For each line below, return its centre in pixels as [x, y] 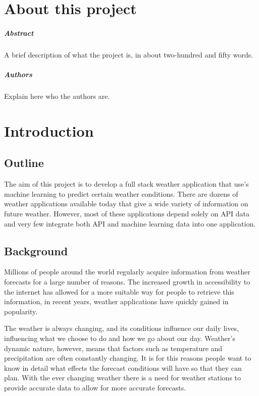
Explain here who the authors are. [57, 96]
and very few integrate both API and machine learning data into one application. [130, 223]
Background [36, 250]
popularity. [21, 311]
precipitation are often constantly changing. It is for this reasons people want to [128, 358]
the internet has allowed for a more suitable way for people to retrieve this [119, 291]
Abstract [19, 33]
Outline [24, 163]
